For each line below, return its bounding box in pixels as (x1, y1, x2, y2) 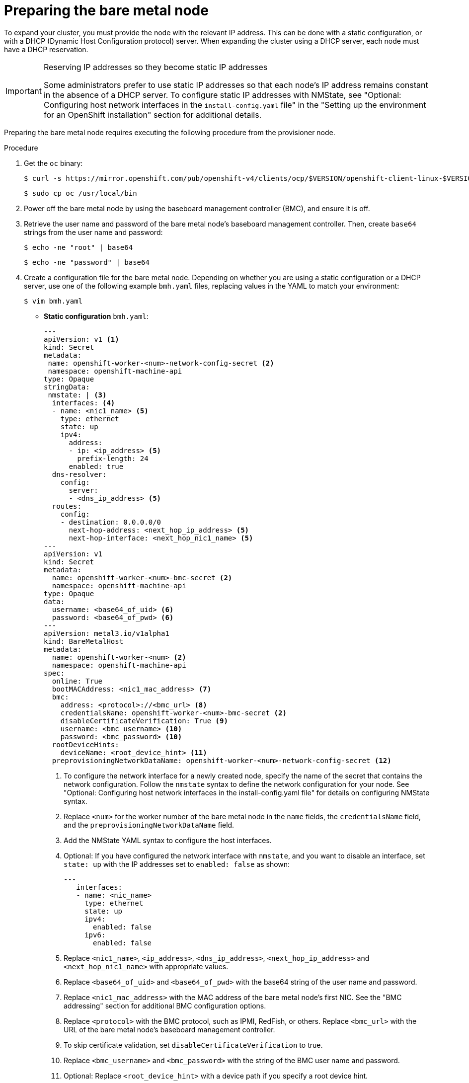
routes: (52, 502, 81, 510)
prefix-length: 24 (77, 454, 149, 463)
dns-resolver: (52, 470, 107, 478)
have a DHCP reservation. (4, 45, 88, 54)
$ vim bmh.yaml (24, 297, 83, 305)
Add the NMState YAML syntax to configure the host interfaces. (64, 836, 272, 845)
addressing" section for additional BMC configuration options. (64, 1001, 266, 1010)
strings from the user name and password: (24, 228, 163, 236)
